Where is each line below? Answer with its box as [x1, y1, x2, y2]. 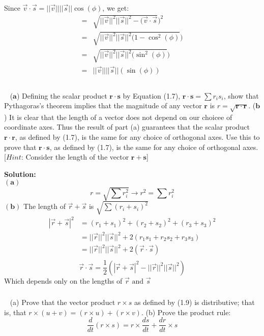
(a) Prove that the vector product [10, 297, 115, 308]
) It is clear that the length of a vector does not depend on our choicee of [4, 111, 232, 122]
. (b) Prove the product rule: [141, 307, 231, 317]
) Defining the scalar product [16, 90, 107, 101]
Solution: [4, 168, 36, 179]
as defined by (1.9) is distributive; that [134, 297, 255, 308]
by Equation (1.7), [123, 90, 181, 101]
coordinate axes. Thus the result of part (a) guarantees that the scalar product [4, 121, 250, 132]
